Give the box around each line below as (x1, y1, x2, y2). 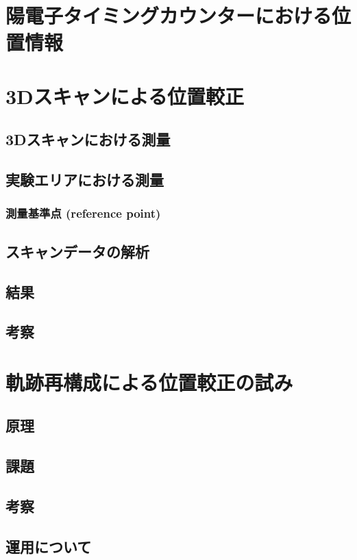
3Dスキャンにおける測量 (5, 129, 171, 150)
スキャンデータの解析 (5, 240, 149, 262)
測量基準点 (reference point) (5, 205, 161, 222)
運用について (5, 535, 92, 557)
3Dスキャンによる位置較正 (5, 81, 244, 110)
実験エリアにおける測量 (5, 169, 164, 190)
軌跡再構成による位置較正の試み (5, 368, 293, 396)
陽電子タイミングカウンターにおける (5, 1, 332, 29)
